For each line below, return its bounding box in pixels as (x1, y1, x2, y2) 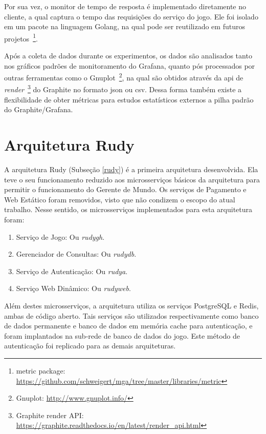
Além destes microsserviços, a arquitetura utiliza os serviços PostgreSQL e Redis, (4, 300, 259, 311)
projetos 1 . (4, 31, 38, 44)
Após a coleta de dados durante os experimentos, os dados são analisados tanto (4, 50, 252, 61)
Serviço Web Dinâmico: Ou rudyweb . (16, 283, 131, 294)
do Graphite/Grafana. (4, 104, 73, 115)
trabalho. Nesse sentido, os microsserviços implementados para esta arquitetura (4, 204, 253, 215)
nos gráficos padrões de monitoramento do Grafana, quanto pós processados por (4, 60, 255, 71)
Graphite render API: (16, 409, 84, 420)
